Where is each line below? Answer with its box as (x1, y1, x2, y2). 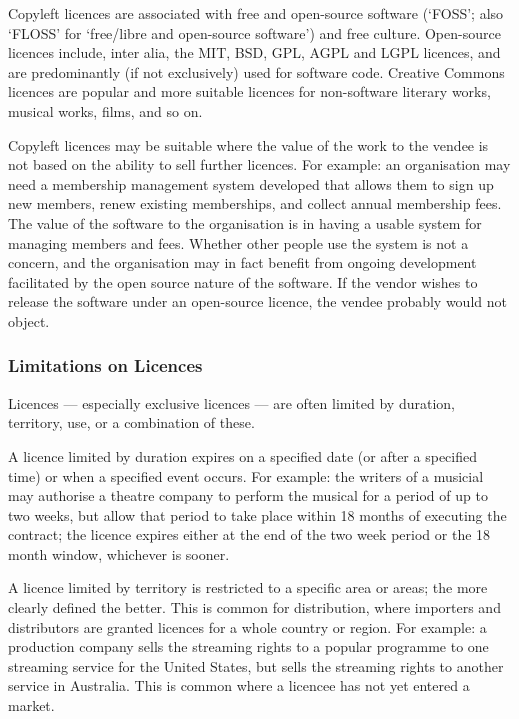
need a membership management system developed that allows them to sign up (8, 173, 494, 194)
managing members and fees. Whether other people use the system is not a (8, 232, 469, 253)
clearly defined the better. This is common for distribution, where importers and (8, 597, 501, 618)
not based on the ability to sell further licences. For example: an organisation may (8, 154, 511, 175)
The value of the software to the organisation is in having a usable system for (8, 212, 482, 233)
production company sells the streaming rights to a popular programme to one (8, 636, 489, 657)
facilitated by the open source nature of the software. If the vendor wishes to (8, 271, 478, 292)
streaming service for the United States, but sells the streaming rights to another (8, 655, 504, 676)
